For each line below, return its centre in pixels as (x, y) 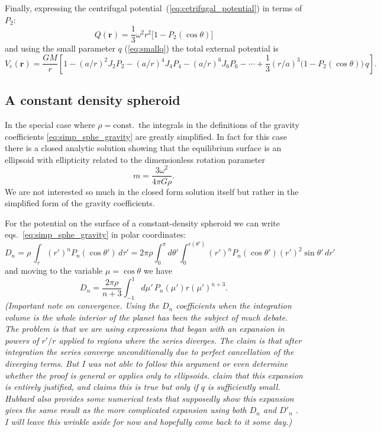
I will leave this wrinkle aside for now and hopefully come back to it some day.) (148, 421)
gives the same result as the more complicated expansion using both (126, 410)
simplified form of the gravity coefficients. (80, 203)
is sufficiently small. (244, 387)
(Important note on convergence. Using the (82, 305)
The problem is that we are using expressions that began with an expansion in (145, 329)
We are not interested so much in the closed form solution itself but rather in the (152, 191)
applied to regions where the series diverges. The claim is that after (180, 340)
